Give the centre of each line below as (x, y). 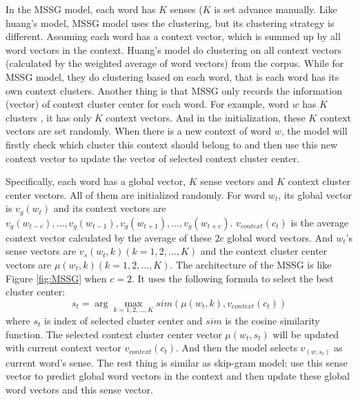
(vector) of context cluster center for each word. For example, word (147, 104)
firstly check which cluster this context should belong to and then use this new (172, 144)
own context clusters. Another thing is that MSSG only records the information (174, 90)
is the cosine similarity (272, 320)
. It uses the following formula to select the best (232, 278)
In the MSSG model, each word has (81, 9)
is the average (320, 222)
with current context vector (63, 348)
